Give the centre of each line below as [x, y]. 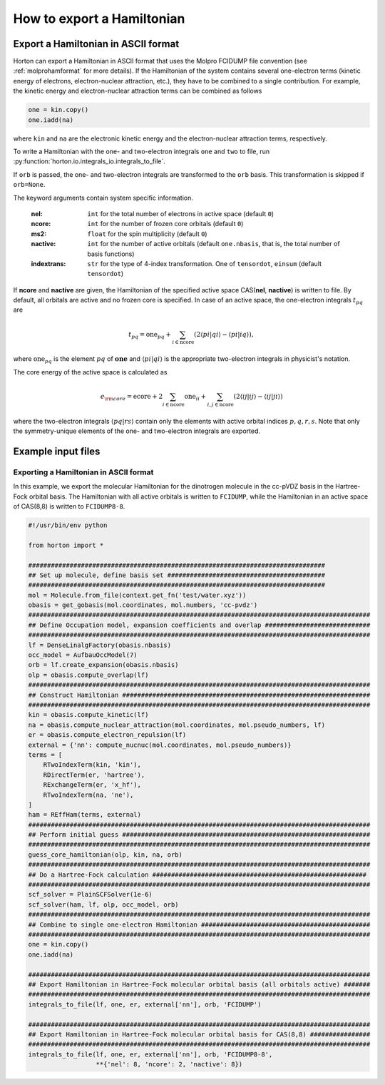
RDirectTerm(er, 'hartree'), [94, 775]
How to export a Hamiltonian [99, 19]
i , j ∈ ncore [221, 404]
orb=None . [29, 185]
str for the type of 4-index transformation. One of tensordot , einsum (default [205, 263]
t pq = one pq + [150, 335]
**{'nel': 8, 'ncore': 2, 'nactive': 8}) [169, 1064]
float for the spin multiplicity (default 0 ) [147, 234]
